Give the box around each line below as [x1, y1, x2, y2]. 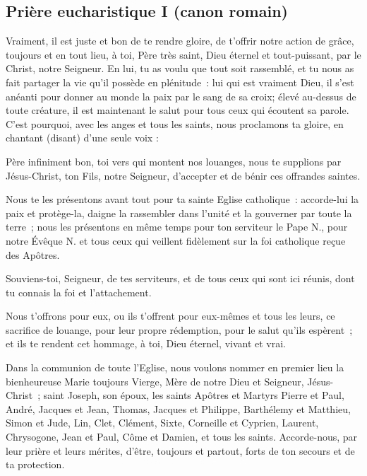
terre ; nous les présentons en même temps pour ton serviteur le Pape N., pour [6, 219, 348, 234]
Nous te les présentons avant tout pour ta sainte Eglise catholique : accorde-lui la [6, 192, 359, 207]
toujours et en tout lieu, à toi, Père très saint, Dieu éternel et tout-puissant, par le [6, 47, 361, 62]
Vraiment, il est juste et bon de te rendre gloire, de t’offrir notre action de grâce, [6, 33, 354, 48]
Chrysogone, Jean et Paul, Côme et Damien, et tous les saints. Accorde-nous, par [6, 429, 358, 444]
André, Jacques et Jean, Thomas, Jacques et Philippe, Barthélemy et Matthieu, [6, 401, 351, 416]
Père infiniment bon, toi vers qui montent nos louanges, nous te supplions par [6, 153, 342, 168]
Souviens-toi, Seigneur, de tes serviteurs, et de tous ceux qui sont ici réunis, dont [6, 271, 355, 286]
